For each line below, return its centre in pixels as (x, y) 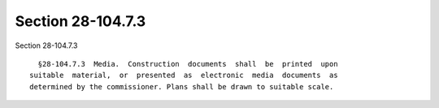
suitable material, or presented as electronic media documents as (184, 76)
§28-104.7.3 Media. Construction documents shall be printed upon (188, 64)
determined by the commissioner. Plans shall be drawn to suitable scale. (182, 86)
